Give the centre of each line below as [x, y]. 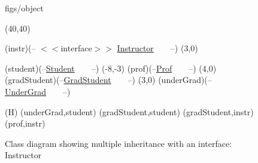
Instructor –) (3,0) [157, 48]
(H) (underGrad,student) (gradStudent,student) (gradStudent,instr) [129, 111]
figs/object [24, 8]
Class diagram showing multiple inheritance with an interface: [119, 143]
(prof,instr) [25, 123]
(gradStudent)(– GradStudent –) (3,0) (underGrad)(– [108, 80]
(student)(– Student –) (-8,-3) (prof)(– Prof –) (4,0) [111, 68]
